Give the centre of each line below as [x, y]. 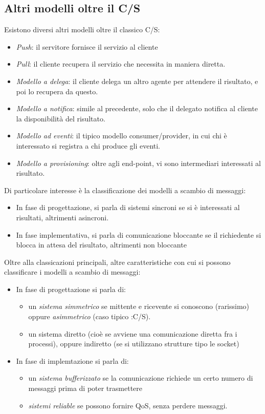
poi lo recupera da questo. [57, 91]
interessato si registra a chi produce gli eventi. [88, 145]
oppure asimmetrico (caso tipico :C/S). [90, 316]
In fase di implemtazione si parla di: [72, 360]
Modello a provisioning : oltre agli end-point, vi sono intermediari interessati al [138, 163]
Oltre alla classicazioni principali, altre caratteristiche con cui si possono [117, 262]
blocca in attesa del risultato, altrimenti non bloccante [101, 245]
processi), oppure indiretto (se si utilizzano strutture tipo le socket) [134, 344]
